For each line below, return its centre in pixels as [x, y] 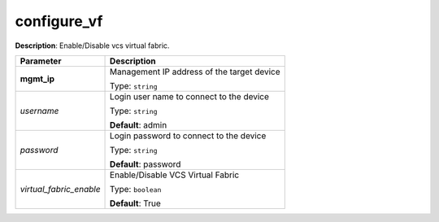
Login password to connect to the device [188, 136]
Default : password [146, 164]
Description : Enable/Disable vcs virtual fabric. [92, 46]
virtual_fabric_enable [60, 189]
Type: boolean [136, 189]
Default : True [136, 203]
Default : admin [139, 124]
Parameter [41, 61]
